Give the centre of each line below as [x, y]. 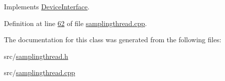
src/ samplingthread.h [36, 56]
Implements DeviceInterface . [47, 6]
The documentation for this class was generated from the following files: [113, 40]
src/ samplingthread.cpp [40, 72]
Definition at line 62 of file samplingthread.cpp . [75, 23]
